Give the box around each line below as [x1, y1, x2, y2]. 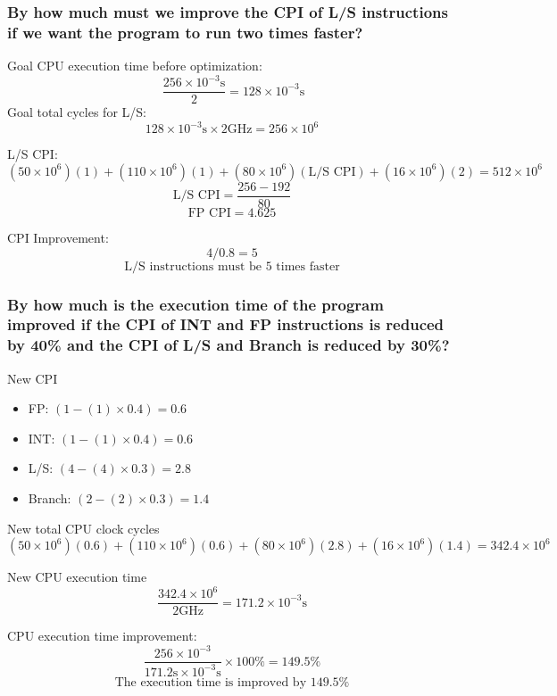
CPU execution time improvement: [7, 626, 197, 645]
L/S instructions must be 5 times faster [124, 260, 340, 273]
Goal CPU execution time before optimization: [7, 56, 262, 75]
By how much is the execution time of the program [7, 293, 384, 315]
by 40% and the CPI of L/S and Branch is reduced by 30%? [7, 334, 450, 356]
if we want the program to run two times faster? [7, 21, 363, 43]
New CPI [7, 369, 58, 387]
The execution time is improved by [114, 675, 307, 689]
